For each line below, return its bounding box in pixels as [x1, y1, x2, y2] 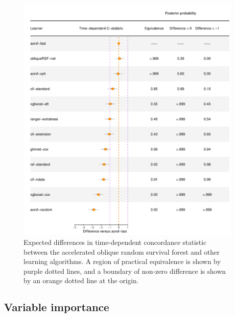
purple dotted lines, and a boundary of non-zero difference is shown [23, 265, 226, 276]
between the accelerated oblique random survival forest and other [23, 246, 220, 257]
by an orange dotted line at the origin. [23, 275, 139, 286]
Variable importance [4, 299, 109, 315]
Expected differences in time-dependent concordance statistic [23, 237, 207, 247]
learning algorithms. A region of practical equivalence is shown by [23, 256, 221, 266]
